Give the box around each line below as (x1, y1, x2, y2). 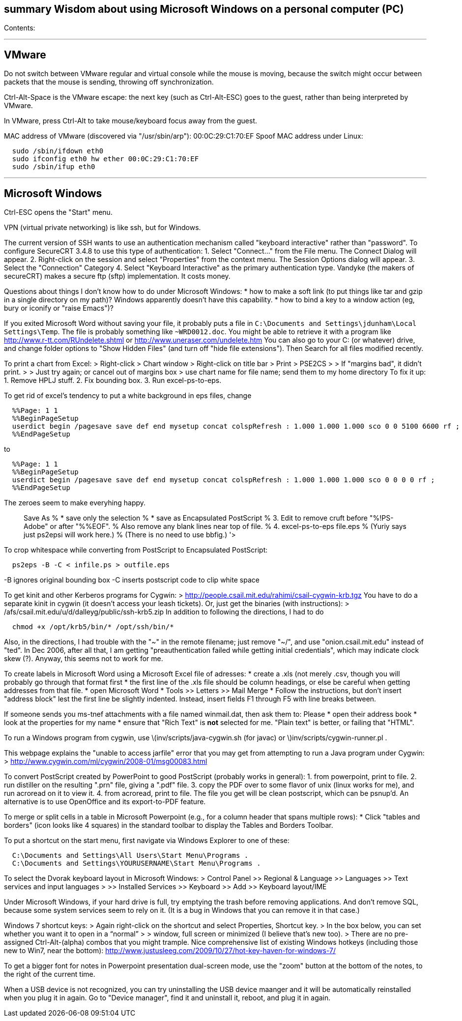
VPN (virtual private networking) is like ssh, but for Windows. (4, 223, 201, 232)
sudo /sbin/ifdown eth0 (12, 147, 104, 155)
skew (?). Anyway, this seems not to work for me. (4, 654, 163, 663)
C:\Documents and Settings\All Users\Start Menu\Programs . (12, 851, 249, 860)
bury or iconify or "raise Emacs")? (4, 304, 114, 313)
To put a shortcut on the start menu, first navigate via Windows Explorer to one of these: (4, 836, 290, 845)
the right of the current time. (4, 970, 95, 979)
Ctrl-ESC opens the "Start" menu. (4, 208, 113, 217)
